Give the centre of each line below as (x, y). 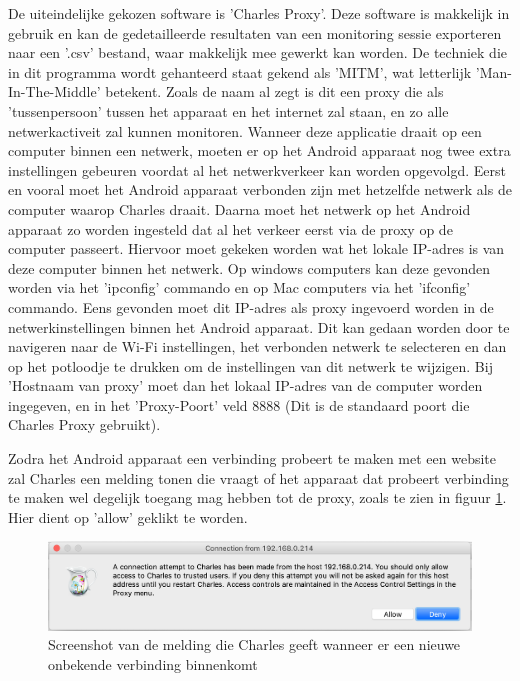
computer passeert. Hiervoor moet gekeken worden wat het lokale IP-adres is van (256, 248)
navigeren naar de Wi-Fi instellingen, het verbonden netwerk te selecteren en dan (257, 346)
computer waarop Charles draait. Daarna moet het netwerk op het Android (239, 208)
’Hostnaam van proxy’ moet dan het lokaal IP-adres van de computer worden (245, 385)
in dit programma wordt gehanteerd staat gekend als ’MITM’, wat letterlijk (240, 71)
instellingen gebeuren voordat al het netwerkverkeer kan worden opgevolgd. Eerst (257, 169)
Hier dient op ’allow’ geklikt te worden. (128, 516)
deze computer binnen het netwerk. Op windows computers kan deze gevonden (249, 267)
